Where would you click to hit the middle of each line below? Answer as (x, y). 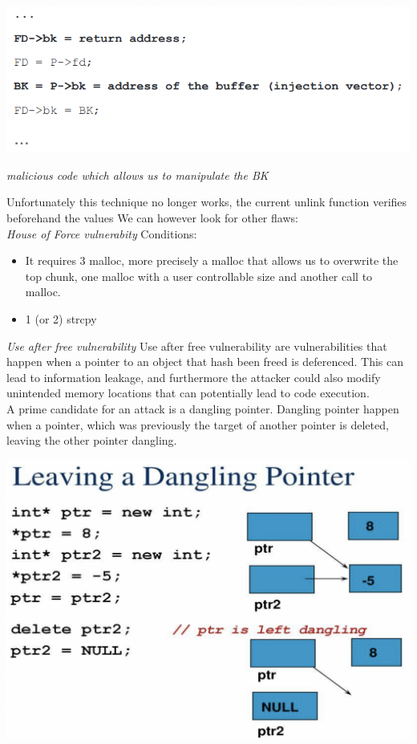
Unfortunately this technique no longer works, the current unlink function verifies (207, 202)
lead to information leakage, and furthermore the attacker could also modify (194, 377)
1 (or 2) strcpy (61, 319)
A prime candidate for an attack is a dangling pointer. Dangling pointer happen (203, 408)
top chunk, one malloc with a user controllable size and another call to (199, 276)
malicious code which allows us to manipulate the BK (138, 175)
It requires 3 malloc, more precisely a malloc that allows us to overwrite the (212, 260)
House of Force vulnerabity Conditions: (102, 233)
